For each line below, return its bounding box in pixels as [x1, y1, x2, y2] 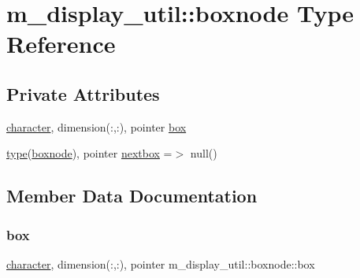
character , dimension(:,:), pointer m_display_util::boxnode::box [6, 255, 315, 272]
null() [190, 145, 217, 161]
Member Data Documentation [6, 183, 258, 208]
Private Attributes [6, 81, 160, 106]
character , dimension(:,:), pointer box [6, 118, 187, 135]
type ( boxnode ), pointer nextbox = [6, 145, 173, 161]
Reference [6, 28, 116, 60]
